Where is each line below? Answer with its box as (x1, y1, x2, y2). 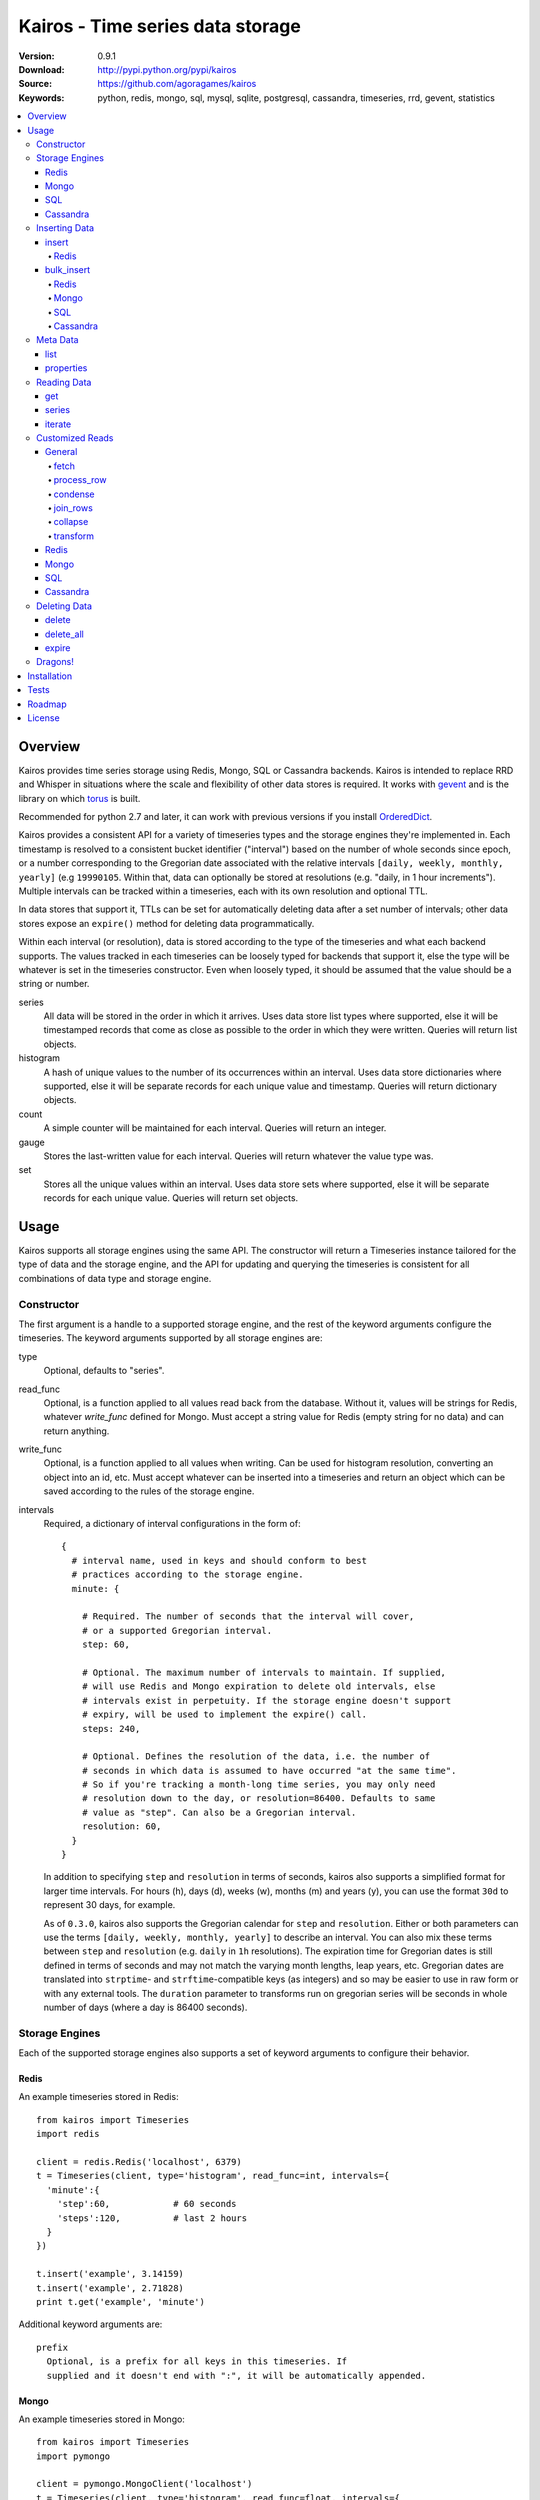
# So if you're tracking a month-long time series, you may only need (81, 1779, 436, 1790)
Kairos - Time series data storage (18, 15, 302, 37)
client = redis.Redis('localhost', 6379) (36, 2156, 242, 2168)
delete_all (45, 628, 84, 640)
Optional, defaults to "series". (43, 1365, 165, 1377)
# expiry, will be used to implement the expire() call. (81, 1709, 367, 1720)
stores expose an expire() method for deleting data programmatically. (18, 917, 315, 929)
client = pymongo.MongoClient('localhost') (36, 2478, 253, 2490)
